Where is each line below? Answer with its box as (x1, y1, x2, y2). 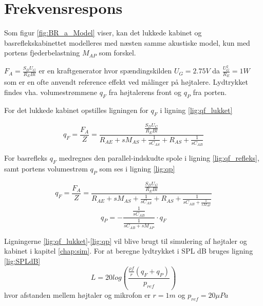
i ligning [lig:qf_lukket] (160, 104, 233, 115)
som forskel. (99, 47, 136, 58)
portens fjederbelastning (4, 47, 80, 58)
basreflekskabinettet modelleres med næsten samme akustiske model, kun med (4, 37, 250, 48)
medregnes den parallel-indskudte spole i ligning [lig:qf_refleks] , (59, 152, 259, 163)
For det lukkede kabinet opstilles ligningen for (4, 104, 148, 115)
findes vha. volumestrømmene (4, 87, 98, 98)
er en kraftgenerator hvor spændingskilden (39, 65, 172, 76)
